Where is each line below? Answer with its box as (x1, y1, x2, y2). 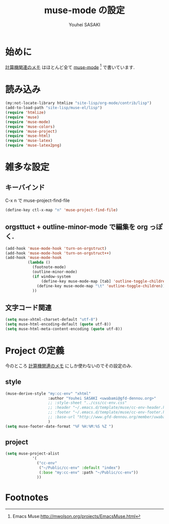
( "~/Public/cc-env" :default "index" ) (39, 465, 121, 470)
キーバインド (5, 183, 45, 192)
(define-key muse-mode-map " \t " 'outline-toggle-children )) (37, 283, 165, 288)
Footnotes (5, 492, 49, 503)
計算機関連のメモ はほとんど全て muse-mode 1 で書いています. (5, 63, 135, 70)
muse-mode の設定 (44, 5, 125, 16)
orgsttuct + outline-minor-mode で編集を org (5, 223, 148, 231)
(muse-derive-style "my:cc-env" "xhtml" (5, 391, 92, 396)
